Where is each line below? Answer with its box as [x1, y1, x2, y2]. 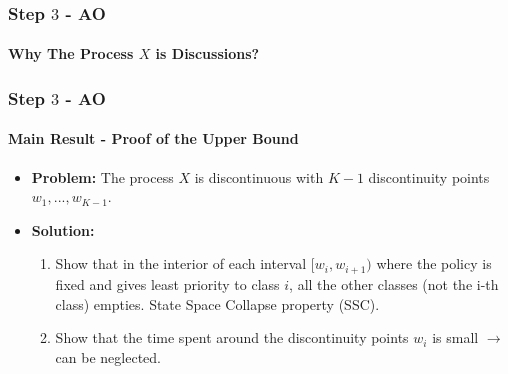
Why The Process [8, 43, 134, 64]
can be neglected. [55, 346, 161, 367]
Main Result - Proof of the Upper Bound [8, 128, 299, 149]
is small [432, 327, 479, 348]
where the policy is [376, 253, 492, 274]
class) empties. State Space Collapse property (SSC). [55, 293, 380, 314]
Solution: [31, 219, 95, 240]
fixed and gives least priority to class [55, 273, 280, 294]
